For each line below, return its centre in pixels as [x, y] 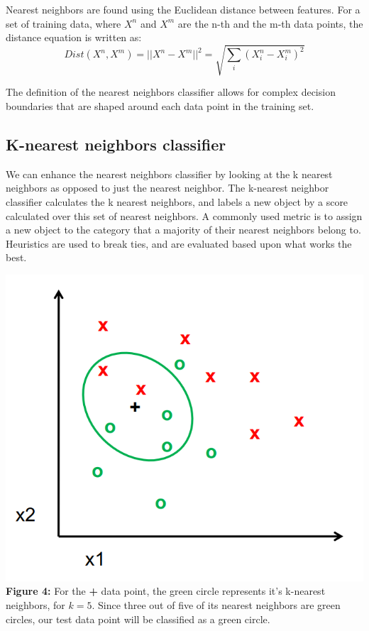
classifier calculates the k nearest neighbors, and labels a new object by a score [177, 201]
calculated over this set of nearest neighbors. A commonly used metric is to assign [184, 215]
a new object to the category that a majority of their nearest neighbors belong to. [183, 230]
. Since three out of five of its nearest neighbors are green [216, 605]
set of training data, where [64, 23]
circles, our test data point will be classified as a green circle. [138, 619]
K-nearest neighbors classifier [116, 144]
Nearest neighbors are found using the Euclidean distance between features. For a [183, 9]
